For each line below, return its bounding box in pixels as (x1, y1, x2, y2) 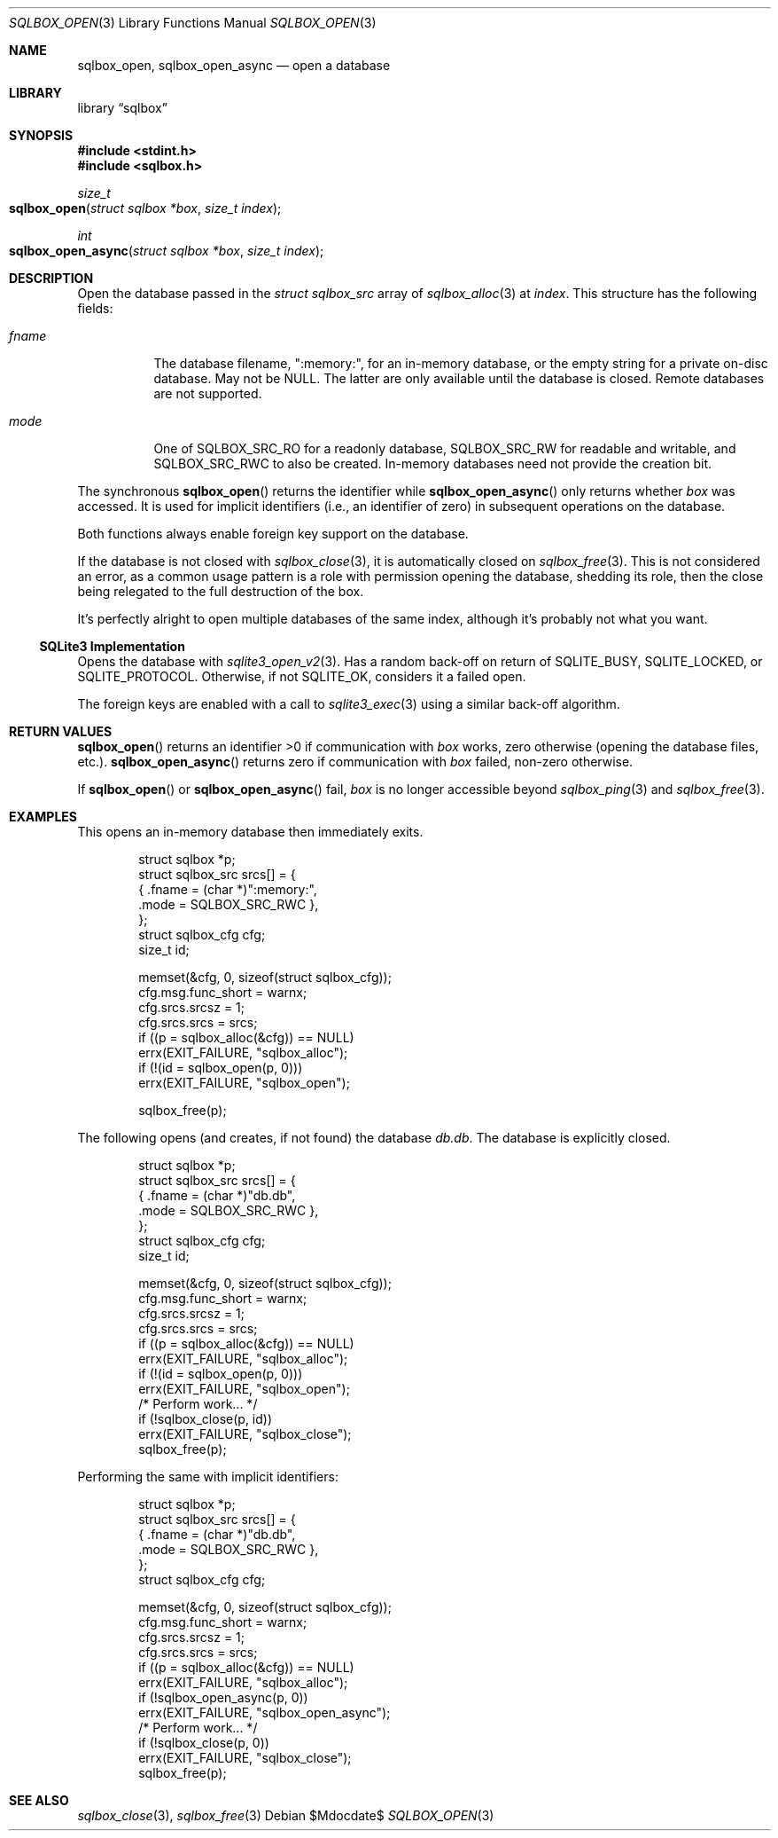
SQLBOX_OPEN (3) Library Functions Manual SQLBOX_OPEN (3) (9, 15, 377, 30)
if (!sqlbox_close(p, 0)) (138, 1735, 269, 1750)
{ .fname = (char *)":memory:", (138, 882, 317, 897)
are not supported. (153, 386, 262, 401)
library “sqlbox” (77, 100, 167, 115)
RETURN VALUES (9, 724, 113, 739)
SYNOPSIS (9, 128, 74, 143)
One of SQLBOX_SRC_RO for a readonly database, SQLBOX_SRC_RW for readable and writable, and (153, 441, 736, 456)
